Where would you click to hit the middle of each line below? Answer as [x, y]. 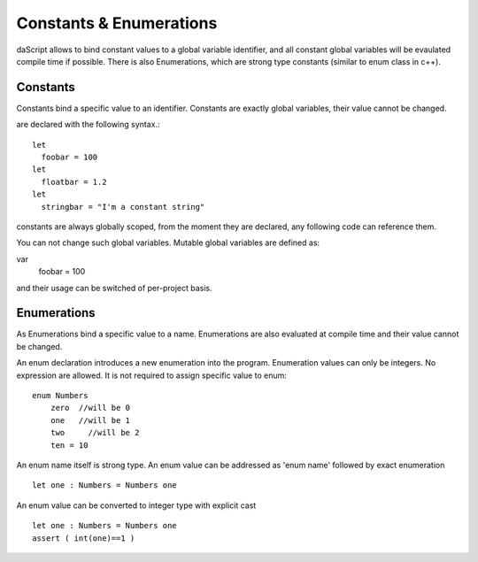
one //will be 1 [90, 420]
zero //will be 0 [90, 408]
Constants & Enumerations [117, 23]
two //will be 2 [95, 433]
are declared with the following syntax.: [88, 125]
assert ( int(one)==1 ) [84, 538]
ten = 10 [69, 445]
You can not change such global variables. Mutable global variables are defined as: [168, 243]
